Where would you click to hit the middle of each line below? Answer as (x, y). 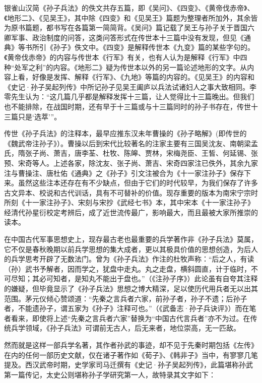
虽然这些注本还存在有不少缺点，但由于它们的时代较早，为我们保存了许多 (138, 183)
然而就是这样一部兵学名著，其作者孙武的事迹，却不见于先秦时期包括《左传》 (131, 345)
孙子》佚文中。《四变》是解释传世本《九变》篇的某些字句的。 (154, 47)
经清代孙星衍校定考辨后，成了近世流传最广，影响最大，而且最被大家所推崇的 (131, 212)
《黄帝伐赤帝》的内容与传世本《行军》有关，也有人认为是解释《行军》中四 (126, 57)
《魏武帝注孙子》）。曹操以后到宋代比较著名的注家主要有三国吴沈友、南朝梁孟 (131, 143)
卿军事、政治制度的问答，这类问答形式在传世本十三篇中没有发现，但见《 (124, 37)
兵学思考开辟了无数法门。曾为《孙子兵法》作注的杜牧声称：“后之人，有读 (133, 259)
